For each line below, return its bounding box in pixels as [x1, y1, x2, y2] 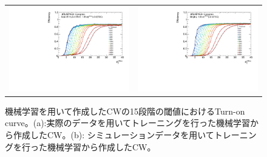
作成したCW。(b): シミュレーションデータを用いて [13, 128, 214, 141]
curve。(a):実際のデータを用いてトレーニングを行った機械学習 [5, 116, 251, 129]
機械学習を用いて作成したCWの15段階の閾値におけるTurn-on [5, 104, 245, 117]
